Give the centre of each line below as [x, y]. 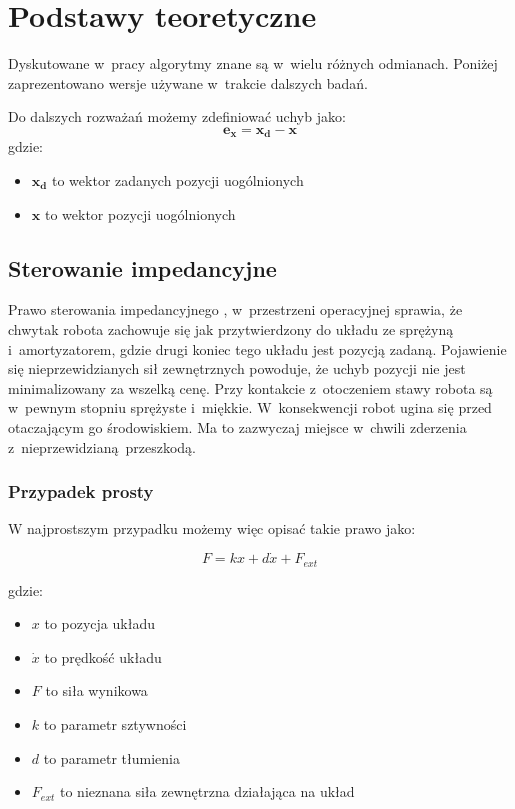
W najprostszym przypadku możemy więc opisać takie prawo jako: [212, 528]
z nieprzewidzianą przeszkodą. [102, 446]
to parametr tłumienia [111, 757]
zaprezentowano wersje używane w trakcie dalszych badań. [188, 82]
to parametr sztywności [115, 723]
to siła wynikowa [96, 690]
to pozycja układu [99, 623]
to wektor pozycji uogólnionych [140, 213]
